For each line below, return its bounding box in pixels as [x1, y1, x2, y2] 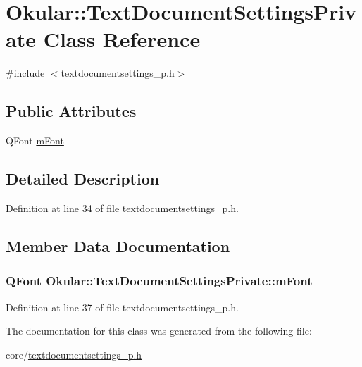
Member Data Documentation [6, 235, 230, 256]
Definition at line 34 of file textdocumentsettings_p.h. [6, 200, 239, 215]
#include [6, 66, 45, 80]
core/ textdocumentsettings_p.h [6, 347, 142, 361]
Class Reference [43, 25, 201, 54]
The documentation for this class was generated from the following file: [6, 323, 312, 338]
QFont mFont [6, 133, 64, 148]
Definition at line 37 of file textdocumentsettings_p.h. [6, 299, 239, 314]
